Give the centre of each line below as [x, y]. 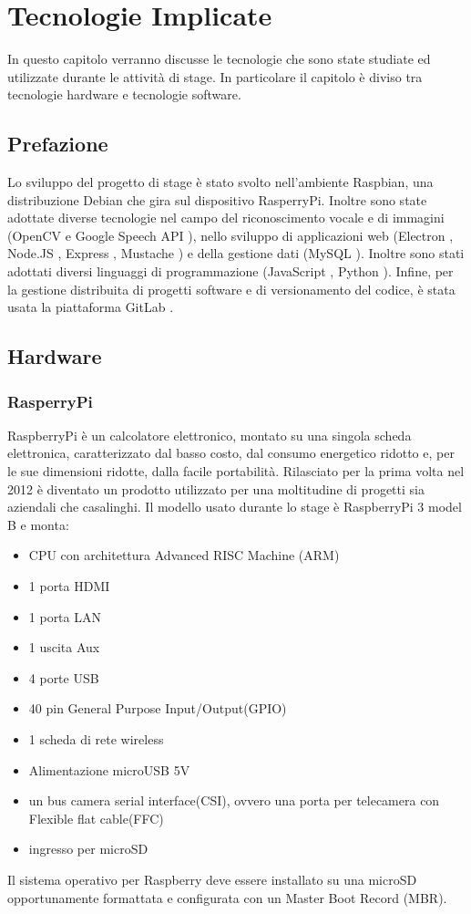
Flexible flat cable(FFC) [96, 818]
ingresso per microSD [88, 849]
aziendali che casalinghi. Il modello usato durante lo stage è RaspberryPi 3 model [235, 507]
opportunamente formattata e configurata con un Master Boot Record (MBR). [227, 897]
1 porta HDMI [69, 586]
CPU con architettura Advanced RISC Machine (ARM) [184, 555]
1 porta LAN [65, 616]
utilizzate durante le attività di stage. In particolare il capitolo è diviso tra [215, 76]
